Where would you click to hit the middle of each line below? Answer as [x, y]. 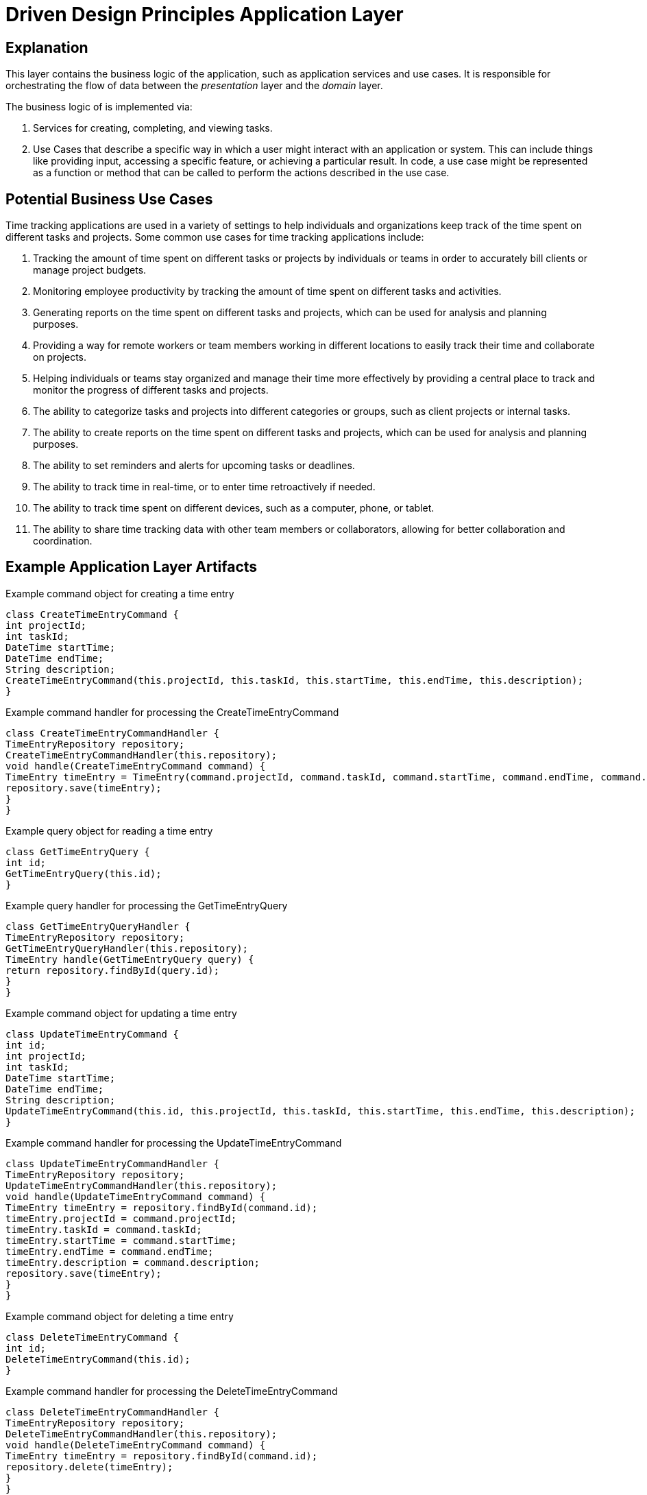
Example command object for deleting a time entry [120, 1316]
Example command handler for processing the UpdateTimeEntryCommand [174, 1143]
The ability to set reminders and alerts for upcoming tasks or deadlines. [194, 466]
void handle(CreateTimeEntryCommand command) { [136, 766]
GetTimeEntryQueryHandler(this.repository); [127, 948]
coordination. [63, 541]
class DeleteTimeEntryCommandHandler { [112, 1412]
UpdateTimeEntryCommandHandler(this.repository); [142, 1185]
